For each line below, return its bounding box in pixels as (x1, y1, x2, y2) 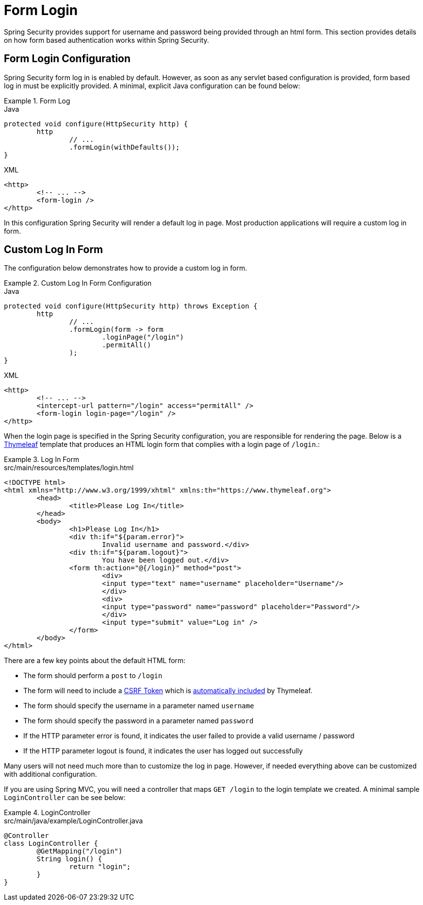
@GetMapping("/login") (36, 847, 123, 855)
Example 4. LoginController (4, 808, 91, 817)
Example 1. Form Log (4, 96, 70, 105)
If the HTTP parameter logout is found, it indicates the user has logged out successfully (23, 747, 303, 755)
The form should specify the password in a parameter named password (23, 717, 254, 725)
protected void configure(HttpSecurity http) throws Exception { (4, 302, 258, 310)
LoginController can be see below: (4, 793, 126, 802)
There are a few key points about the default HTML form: (4, 656, 186, 665)
